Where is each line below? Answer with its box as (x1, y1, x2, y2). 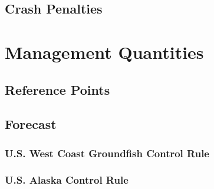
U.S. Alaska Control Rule (5, 173, 129, 187)
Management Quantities (5, 39, 204, 64)
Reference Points (5, 80, 110, 98)
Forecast (5, 115, 57, 133)
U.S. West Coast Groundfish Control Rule (5, 145, 209, 160)
